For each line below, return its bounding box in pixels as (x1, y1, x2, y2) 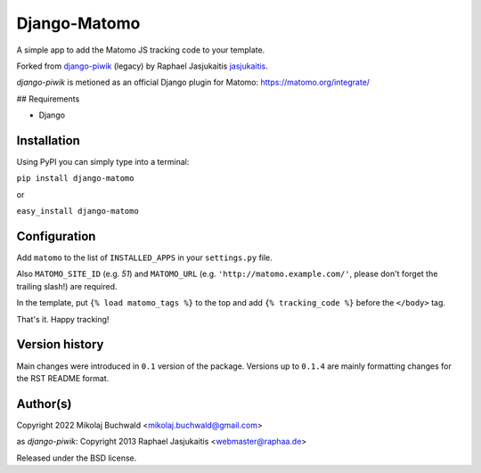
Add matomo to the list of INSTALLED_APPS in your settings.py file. (16, 252, 273, 263)
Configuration (16, 229, 96, 244)
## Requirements (16, 94, 80, 104)
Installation (16, 133, 80, 148)
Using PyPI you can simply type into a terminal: (16, 157, 190, 167)
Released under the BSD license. (16, 453, 137, 463)
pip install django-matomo (16, 174, 135, 183)
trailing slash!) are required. (16, 281, 118, 291)
